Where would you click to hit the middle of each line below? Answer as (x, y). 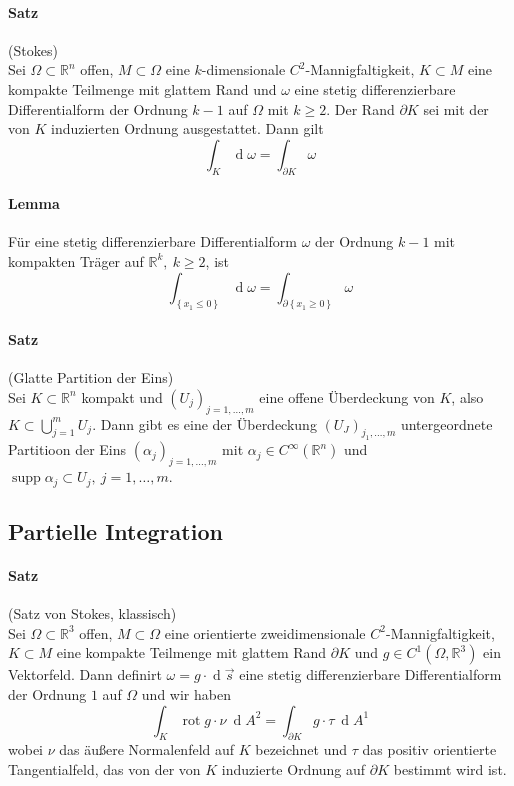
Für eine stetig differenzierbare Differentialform (152, 241)
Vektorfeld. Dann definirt (85, 674)
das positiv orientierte (429, 749)
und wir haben (186, 693)
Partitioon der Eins (67, 449)
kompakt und (122, 396)
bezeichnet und (301, 749)
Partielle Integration (115, 530)
